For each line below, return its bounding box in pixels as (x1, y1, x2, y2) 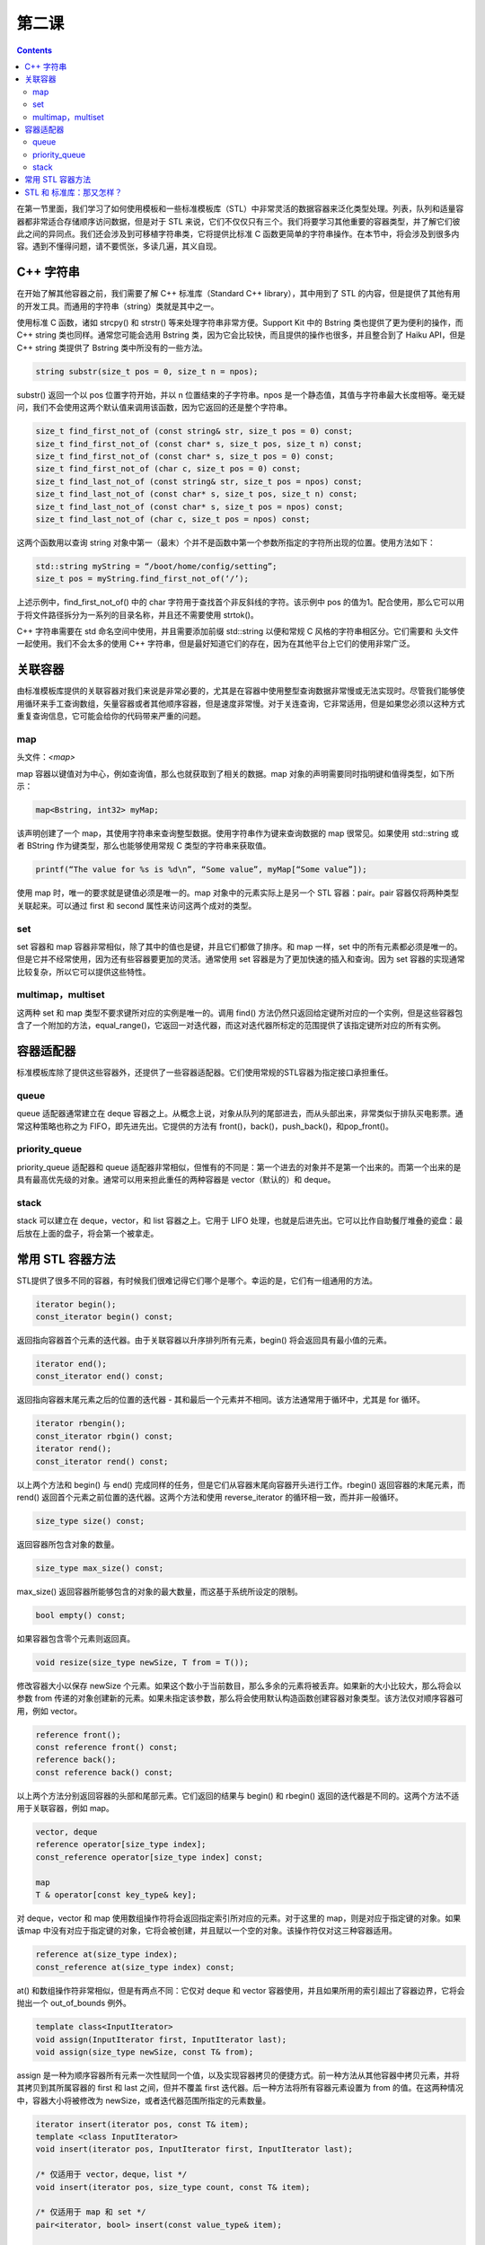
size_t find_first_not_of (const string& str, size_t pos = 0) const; (35, 427, 354, 436)
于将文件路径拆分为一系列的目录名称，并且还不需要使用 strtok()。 (16, 609, 260, 620)
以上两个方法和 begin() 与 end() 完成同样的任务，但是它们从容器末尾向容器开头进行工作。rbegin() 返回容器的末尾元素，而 (16, 1479, 466, 1490)
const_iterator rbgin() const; (35, 1431, 174, 1441)
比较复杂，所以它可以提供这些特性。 (16, 966, 151, 977)
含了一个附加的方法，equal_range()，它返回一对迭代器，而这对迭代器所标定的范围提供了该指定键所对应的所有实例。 (16, 1020, 446, 1031)
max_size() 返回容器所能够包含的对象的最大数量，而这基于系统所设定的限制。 (16, 1586, 303, 1597)
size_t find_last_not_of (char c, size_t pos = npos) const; (35, 514, 311, 524)
